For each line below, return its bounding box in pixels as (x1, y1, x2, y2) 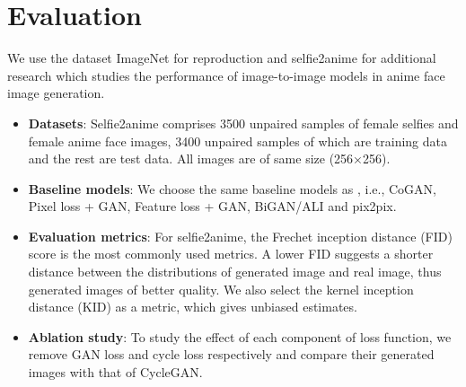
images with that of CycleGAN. (28, 363, 203, 382)
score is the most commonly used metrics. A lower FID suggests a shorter (28, 244, 434, 263)
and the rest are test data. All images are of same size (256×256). (28, 149, 391, 168)
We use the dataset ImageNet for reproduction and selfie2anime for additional (7, 48, 436, 67)
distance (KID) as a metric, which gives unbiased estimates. (28, 297, 357, 316)
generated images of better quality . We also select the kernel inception (28, 279, 414, 298)
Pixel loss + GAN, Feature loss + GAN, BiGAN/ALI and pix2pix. (28, 197, 397, 215)
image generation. (7, 84, 105, 102)
